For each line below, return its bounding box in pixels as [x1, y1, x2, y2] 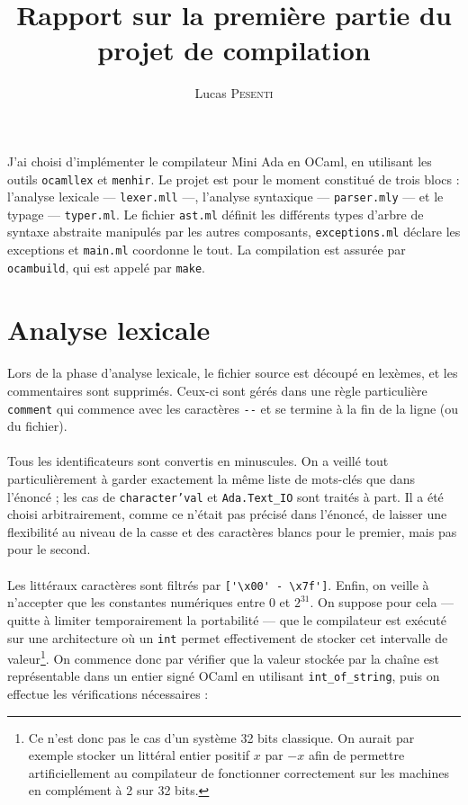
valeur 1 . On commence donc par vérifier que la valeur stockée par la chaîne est [7, 647, 439, 667]
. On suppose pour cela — [310, 593, 454, 612]
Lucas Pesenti [194, 84, 274, 103]
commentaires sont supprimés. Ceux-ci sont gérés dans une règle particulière [7, 381, 427, 399]
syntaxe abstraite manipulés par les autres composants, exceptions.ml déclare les [7, 222, 461, 241]
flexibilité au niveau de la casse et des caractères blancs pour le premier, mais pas [7, 522, 457, 541]
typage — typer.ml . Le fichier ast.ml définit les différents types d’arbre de [7, 204, 424, 223]
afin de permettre [308, 746, 405, 765]
